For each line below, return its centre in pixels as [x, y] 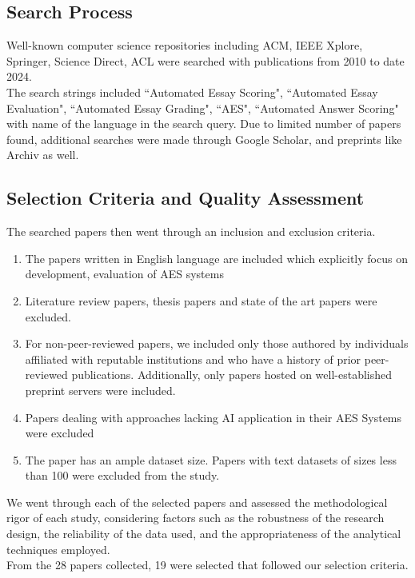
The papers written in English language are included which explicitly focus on [216, 258]
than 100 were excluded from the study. [122, 475]
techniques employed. [58, 549]
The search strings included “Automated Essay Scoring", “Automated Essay [192, 92]
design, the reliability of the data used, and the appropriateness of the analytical [204, 534]
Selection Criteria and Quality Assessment [186, 198]
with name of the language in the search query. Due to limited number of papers [204, 124]
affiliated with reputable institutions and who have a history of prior [193, 359]
